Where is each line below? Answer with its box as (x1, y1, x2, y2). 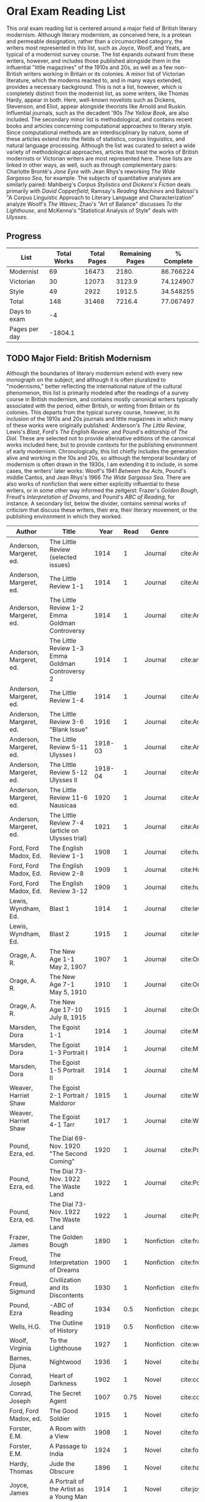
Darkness (49, 1379, 77, 1387)
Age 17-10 (49, 1005, 83, 1014)
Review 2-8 (49, 869, 84, 877)
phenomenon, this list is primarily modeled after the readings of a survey (6, 389, 189, 396)
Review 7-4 (49, 818, 84, 827)
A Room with (49, 1424, 86, 1433)
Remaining (120, 249, 151, 258)
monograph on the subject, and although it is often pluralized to (6, 375, 166, 383)
